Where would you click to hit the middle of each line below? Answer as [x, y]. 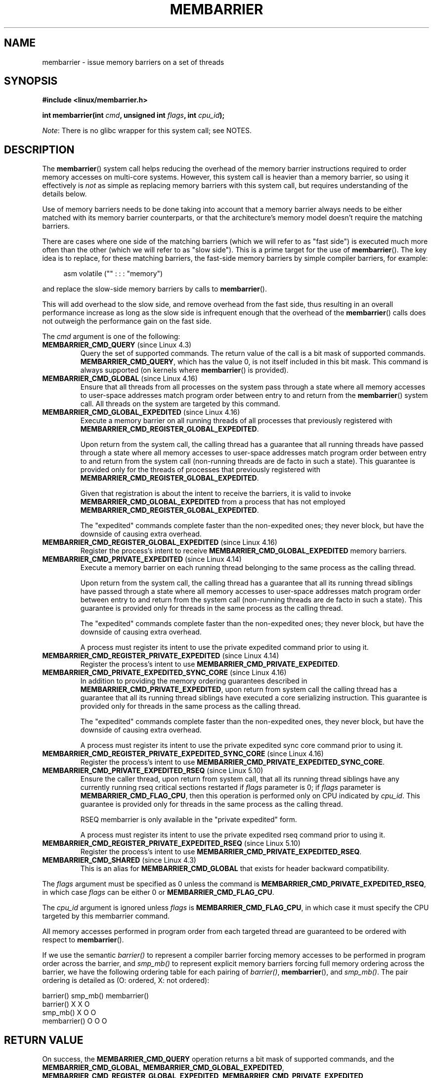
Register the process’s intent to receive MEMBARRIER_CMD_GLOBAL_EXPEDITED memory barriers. [243, 551]
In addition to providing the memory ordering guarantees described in [194, 681]
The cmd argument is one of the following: [111, 337]
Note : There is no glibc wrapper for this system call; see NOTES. [147, 131]
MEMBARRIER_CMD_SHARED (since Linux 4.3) [119, 860]
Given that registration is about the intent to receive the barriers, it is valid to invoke [216, 493]
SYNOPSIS [31, 81]
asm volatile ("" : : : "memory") [113, 274]
